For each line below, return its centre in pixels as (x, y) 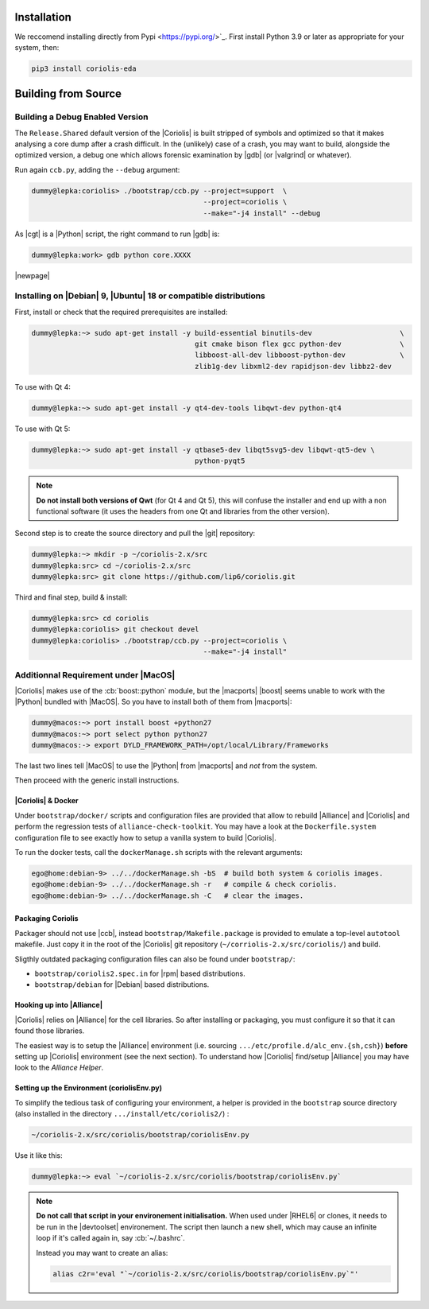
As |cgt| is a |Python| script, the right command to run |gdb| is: (117, 234)
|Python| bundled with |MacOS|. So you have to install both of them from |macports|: (153, 702)
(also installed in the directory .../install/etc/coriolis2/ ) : (122, 1114)
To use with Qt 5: (43, 429)
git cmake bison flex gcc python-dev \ (300, 344)
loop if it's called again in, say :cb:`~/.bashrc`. (111, 1238)
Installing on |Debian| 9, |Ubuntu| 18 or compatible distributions (140, 296)
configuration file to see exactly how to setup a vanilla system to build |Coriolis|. (146, 837)
